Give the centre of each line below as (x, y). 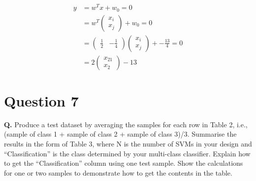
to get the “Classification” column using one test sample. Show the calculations (124, 163)
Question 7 (41, 100)
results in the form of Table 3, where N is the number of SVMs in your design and (128, 143)
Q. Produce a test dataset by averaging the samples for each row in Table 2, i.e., (126, 124)
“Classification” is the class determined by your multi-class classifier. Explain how (127, 153)
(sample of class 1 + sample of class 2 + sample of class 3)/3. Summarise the (120, 134)
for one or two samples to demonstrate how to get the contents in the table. (118, 172)
